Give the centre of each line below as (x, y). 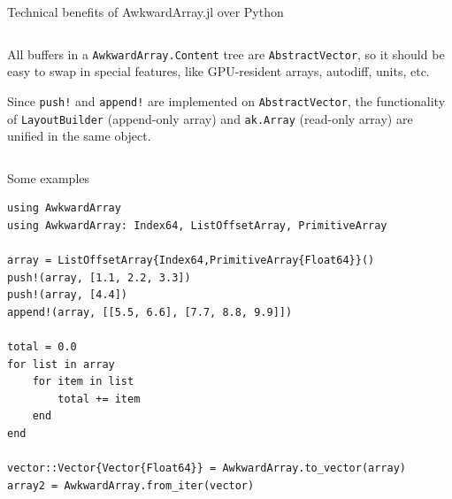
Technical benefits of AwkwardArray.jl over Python (146, 12)
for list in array (61, 364)
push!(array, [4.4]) (68, 295)
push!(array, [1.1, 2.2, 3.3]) (99, 277)
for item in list (83, 382)
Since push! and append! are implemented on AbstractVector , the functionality (226, 100)
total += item (99, 399)
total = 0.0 (42, 347)
